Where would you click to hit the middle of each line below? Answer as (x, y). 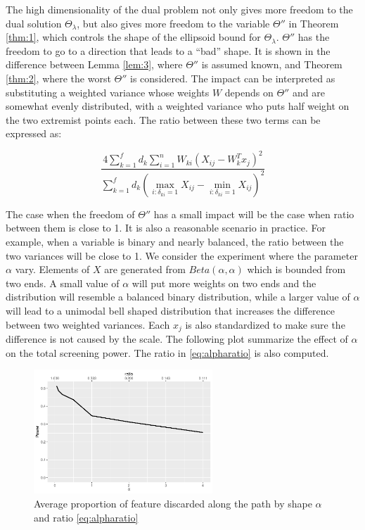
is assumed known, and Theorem (272, 64)
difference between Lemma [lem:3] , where (94, 64)
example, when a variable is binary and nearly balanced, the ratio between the (175, 241)
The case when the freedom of (70, 214)
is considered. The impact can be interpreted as (233, 78)
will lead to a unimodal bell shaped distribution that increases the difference (170, 310)
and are (308, 92)
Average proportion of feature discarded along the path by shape (173, 503)
